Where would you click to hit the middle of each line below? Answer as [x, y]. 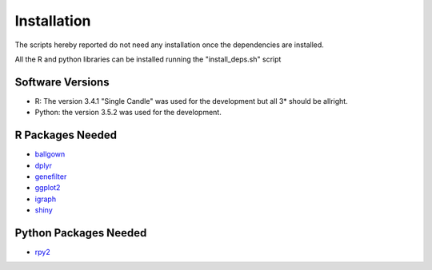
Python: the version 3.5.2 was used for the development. [128, 113]
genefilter [51, 177]
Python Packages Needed [81, 233]
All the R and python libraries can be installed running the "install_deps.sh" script [148, 59]
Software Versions [62, 82]
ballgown [50, 154]
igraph [45, 199]
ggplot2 [48, 188]
